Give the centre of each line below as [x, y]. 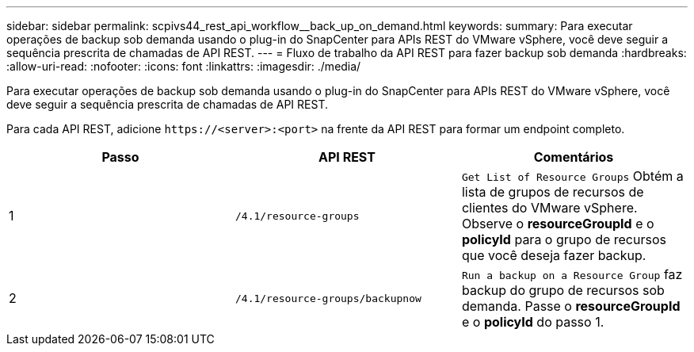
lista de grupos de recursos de [553, 192]
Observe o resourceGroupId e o [558, 224]
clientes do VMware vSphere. [549, 208]
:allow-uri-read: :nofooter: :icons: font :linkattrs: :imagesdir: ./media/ [184, 66]
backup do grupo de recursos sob [563, 290]
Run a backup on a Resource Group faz [572, 274]
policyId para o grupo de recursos [564, 239]
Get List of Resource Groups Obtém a [572, 176]
